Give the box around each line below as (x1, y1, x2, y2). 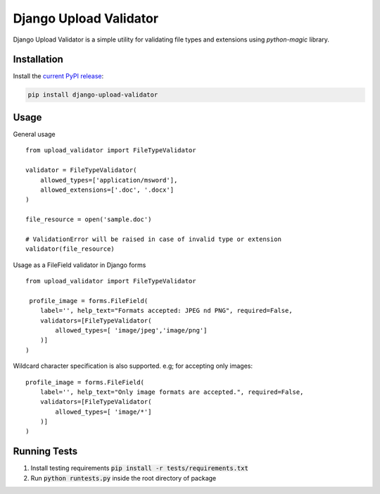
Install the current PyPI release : (13, 72, 104, 80)
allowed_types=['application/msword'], (39, 176, 178, 184)
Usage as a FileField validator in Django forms (13, 261, 146, 269)
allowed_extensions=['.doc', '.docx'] (39, 185, 175, 194)
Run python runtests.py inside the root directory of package (30, 474, 217, 482)
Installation (13, 54, 63, 66)
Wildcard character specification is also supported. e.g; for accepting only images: (13, 362, 253, 370)
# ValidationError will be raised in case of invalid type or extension (25, 235, 281, 243)
